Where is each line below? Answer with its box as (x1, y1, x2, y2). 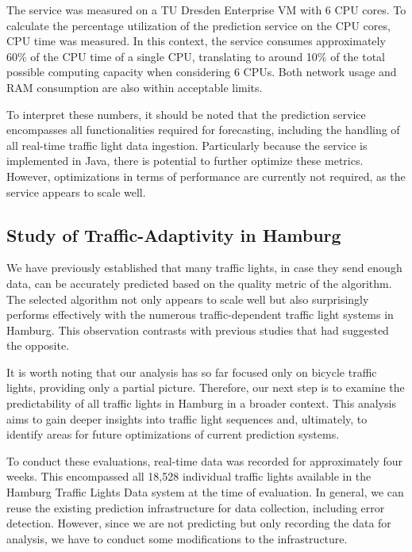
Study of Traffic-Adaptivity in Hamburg (6, 222, 341, 247)
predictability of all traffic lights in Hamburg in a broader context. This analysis (6, 395, 396, 412)
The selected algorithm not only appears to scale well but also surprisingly (6, 290, 369, 307)
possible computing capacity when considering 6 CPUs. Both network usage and (6, 63, 397, 80)
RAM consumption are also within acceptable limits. (6, 79, 263, 95)
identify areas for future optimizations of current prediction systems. (6, 426, 340, 443)
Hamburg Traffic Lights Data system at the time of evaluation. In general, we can (6, 484, 404, 500)
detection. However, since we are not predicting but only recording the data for (6, 515, 391, 531)
